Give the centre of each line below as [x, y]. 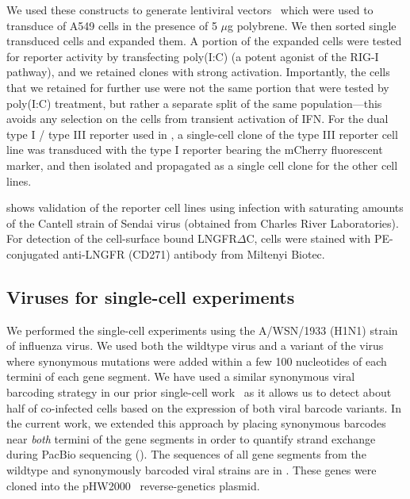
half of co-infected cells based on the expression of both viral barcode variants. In [204, 407]
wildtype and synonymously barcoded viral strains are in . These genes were [192, 470]
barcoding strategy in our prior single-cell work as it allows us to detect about [199, 392]
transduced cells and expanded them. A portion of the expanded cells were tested [204, 41]
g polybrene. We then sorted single [312, 25]
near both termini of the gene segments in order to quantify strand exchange [191, 438]
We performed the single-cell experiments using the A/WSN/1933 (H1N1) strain [202, 330]
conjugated [33, 253]
